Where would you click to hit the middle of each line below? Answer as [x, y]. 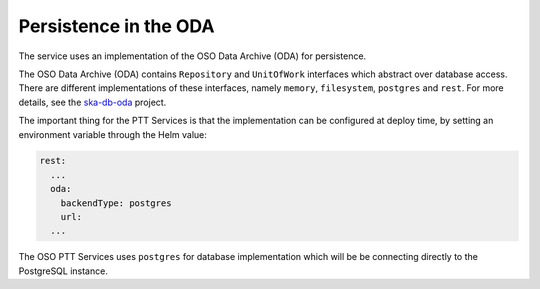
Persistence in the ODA [116, 26]
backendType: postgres [116, 203]
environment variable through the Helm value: [112, 134]
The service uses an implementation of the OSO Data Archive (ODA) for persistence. [192, 56]
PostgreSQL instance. [63, 271]
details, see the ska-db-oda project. [92, 102]
